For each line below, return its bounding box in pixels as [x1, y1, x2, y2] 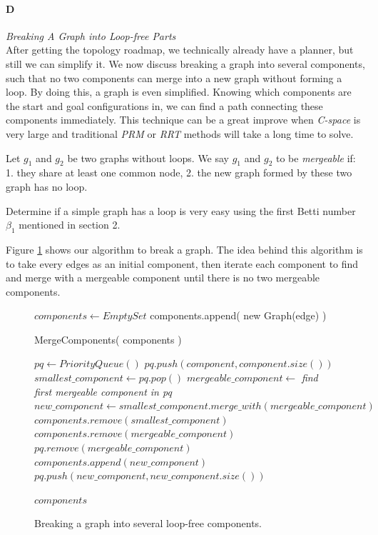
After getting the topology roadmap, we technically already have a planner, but [6, 42, 354, 57]
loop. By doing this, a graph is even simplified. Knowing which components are [6, 84, 352, 99]
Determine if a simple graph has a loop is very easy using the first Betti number [6, 203, 356, 218]
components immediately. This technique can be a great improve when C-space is [6, 112, 361, 127]
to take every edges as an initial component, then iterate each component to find [6, 256, 359, 271]
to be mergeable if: [275, 150, 356, 165]
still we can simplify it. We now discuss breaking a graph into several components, [6, 56, 365, 71]
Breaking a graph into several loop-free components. [34, 516, 262, 531]
